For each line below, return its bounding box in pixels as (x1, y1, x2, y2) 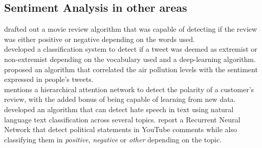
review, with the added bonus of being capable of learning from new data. (4, 94, 236, 104)
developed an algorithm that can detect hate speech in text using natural (4, 103, 234, 114)
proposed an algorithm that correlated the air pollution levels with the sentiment (4, 64, 258, 74)
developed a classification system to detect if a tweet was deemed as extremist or (4, 44, 257, 54)
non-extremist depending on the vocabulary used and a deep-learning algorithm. (4, 53, 256, 64)
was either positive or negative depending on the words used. (4, 33, 195, 44)
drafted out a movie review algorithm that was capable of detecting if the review (4, 24, 257, 34)
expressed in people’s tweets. (4, 74, 94, 84)
